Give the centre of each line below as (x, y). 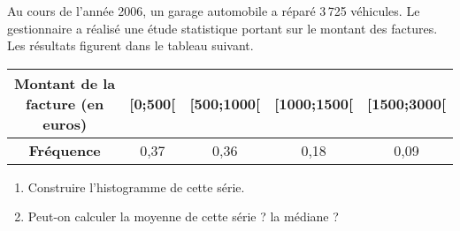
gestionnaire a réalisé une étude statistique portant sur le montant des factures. (222, 28)
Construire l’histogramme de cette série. (136, 186)
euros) (65, 123)
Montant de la (65, 83)
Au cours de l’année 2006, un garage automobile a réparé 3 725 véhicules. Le (214, 11)
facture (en (65, 103)
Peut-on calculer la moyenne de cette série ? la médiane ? (183, 216)
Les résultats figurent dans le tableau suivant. (130, 45)
